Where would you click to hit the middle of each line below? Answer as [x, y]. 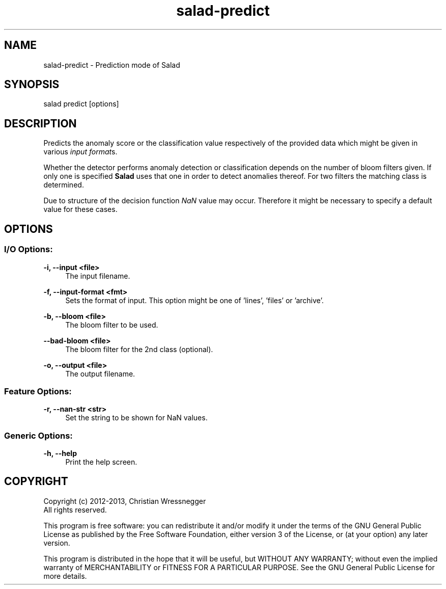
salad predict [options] [81, 104]
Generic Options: [38, 435]
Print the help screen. [101, 462]
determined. [64, 185]
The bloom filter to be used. [112, 325]
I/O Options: [29, 249]
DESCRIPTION [40, 123]
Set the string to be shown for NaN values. [136, 418]
